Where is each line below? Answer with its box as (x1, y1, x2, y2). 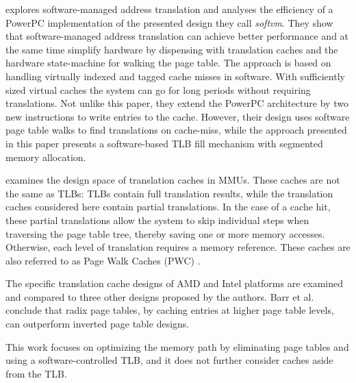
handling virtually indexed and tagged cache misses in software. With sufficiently (5, 69, 345, 83)
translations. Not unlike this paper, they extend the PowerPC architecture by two (5, 96, 348, 110)
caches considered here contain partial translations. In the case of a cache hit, (5, 199, 331, 214)
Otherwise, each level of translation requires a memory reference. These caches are (5, 240, 351, 254)
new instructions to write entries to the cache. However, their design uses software (5, 109, 350, 123)
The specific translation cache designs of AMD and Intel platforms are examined (5, 276, 344, 291)
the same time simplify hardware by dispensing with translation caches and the (5, 42, 338, 56)
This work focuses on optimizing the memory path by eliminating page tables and (5, 339, 349, 354)
